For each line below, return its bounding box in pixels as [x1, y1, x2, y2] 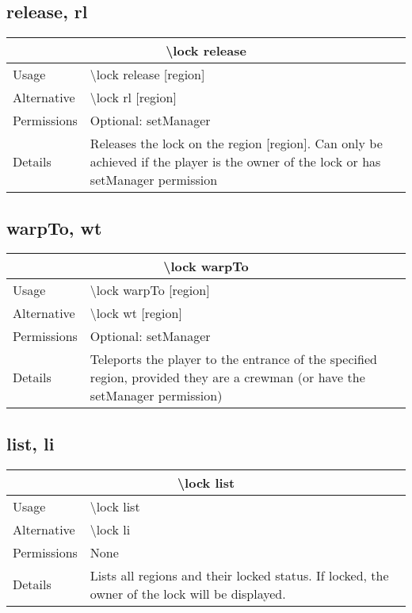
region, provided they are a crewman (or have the [90, 368, 365, 387]
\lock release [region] [90, 65, 205, 84]
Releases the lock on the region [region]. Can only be [90, 134, 383, 153]
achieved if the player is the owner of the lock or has [90, 152, 381, 171]
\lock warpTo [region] [90, 281, 210, 300]
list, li [6, 431, 55, 455]
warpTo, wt [6, 215, 102, 239]
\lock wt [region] [90, 304, 182, 323]
